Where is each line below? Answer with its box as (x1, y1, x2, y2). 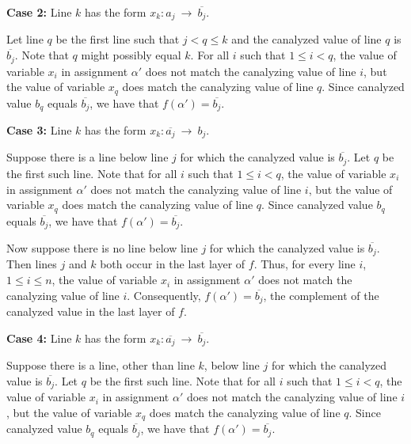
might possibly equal (81, 47, 181, 63)
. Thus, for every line (253, 256, 356, 272)
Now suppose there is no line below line (6, 240, 198, 256)
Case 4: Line (6, 329, 72, 346)
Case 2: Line (6, 4, 72, 20)
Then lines (6, 256, 57, 272)
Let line (6, 31, 44, 47)
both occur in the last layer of (100, 256, 245, 272)
